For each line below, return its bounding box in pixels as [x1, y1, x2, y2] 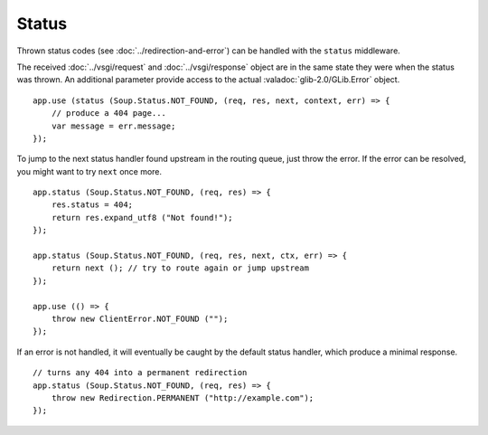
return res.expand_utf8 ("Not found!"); [51, 213, 234, 222]
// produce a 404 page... [51, 109, 167, 118]
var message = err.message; [51, 120, 176, 131]
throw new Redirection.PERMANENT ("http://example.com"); [51, 392, 314, 402]
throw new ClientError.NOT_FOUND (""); [51, 313, 229, 324]
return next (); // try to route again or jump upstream [51, 263, 309, 273]
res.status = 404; [51, 200, 134, 210]
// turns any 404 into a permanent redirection [33, 367, 248, 378]
